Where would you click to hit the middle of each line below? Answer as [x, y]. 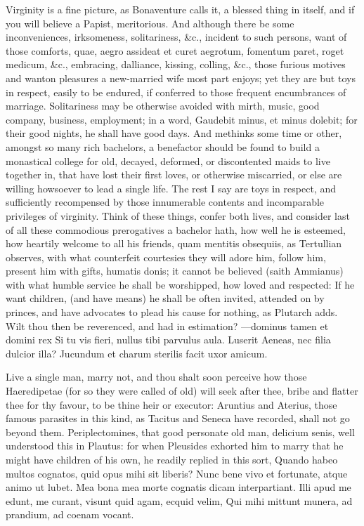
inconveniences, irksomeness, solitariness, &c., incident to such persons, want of [176, 37]
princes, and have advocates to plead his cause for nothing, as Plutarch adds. [172, 312]
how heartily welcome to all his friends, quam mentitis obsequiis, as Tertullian [174, 243]
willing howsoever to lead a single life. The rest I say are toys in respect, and [171, 188]
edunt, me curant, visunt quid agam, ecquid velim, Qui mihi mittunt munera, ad [179, 500]
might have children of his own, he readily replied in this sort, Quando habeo [172, 459]
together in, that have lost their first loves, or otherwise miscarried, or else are [174, 175]
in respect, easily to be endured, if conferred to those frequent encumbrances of [176, 92]
